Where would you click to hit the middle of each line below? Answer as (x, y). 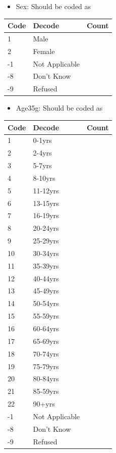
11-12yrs (46, 190)
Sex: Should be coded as (53, 6)
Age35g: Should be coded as (59, 108)
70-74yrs (46, 353)
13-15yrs (46, 203)
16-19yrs (46, 215)
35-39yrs (46, 265)
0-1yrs (42, 140)
